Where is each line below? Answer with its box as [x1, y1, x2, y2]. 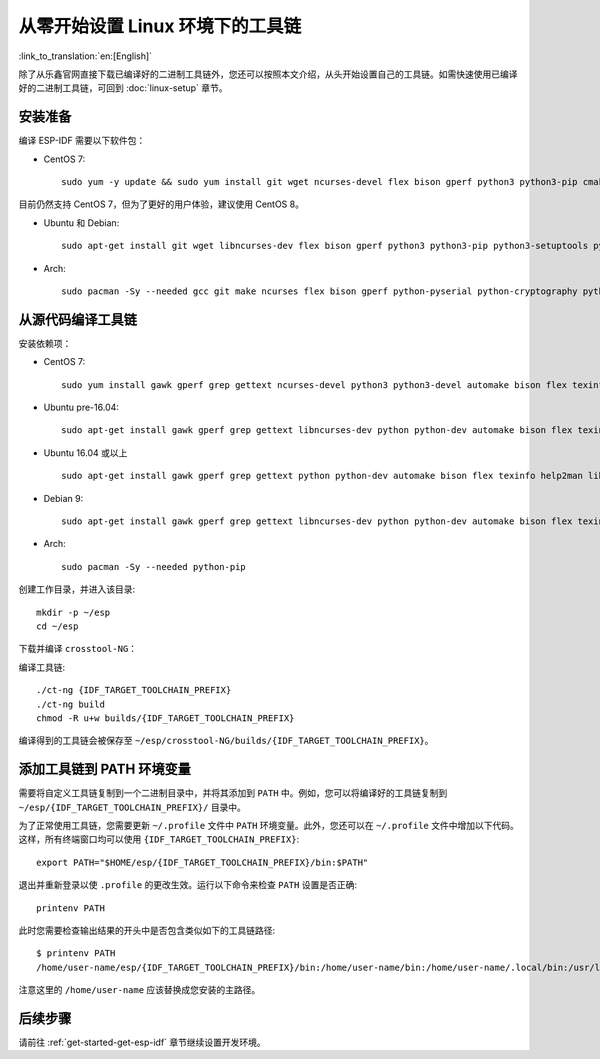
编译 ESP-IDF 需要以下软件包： [18, 135, 146, 147]
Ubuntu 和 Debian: [43, 216, 120, 229]
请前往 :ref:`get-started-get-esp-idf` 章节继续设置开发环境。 [18, 1036, 267, 1049]
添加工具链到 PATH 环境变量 [18, 761, 192, 778]
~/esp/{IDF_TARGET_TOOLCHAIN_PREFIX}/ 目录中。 [18, 801, 247, 813]
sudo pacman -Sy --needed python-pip [61, 561, 247, 572]
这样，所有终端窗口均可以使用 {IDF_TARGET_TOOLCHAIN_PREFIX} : [18, 833, 300, 845]
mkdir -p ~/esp [36, 606, 111, 618]
